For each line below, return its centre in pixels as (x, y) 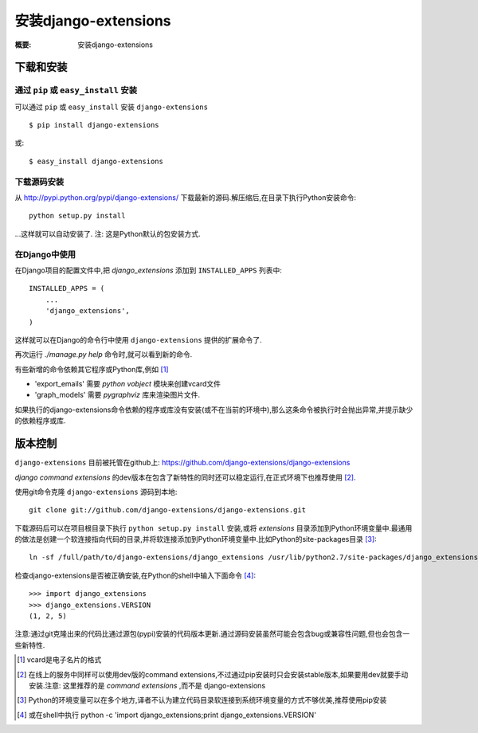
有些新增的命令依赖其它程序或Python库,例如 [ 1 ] (92, 369)
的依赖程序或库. (41, 421)
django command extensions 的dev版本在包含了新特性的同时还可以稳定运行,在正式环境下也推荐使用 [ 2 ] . (185, 477)
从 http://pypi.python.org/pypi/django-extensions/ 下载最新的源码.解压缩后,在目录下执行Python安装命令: (186, 198)
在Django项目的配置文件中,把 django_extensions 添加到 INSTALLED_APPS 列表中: (148, 270)
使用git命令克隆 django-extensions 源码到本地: (96, 492)
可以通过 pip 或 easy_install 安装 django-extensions (112, 107)
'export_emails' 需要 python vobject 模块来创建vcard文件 (128, 384)
